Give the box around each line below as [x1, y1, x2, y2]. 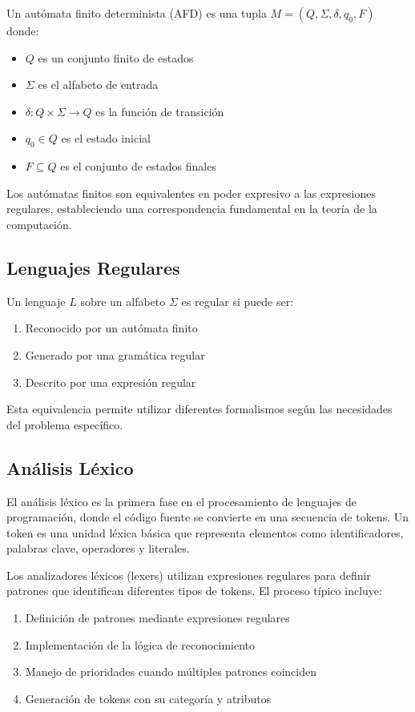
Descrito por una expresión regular [25, 373, 196, 390]
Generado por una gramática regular [25, 346, 205, 363]
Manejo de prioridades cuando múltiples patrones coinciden [25, 663, 317, 680]
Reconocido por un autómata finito [25, 320, 198, 336]
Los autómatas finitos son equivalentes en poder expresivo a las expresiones [6, 184, 377, 201]
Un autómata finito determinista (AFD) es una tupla [6, 5, 267, 21]
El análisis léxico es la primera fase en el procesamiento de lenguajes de [6, 493, 357, 509]
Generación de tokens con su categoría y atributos [25, 690, 272, 706]
